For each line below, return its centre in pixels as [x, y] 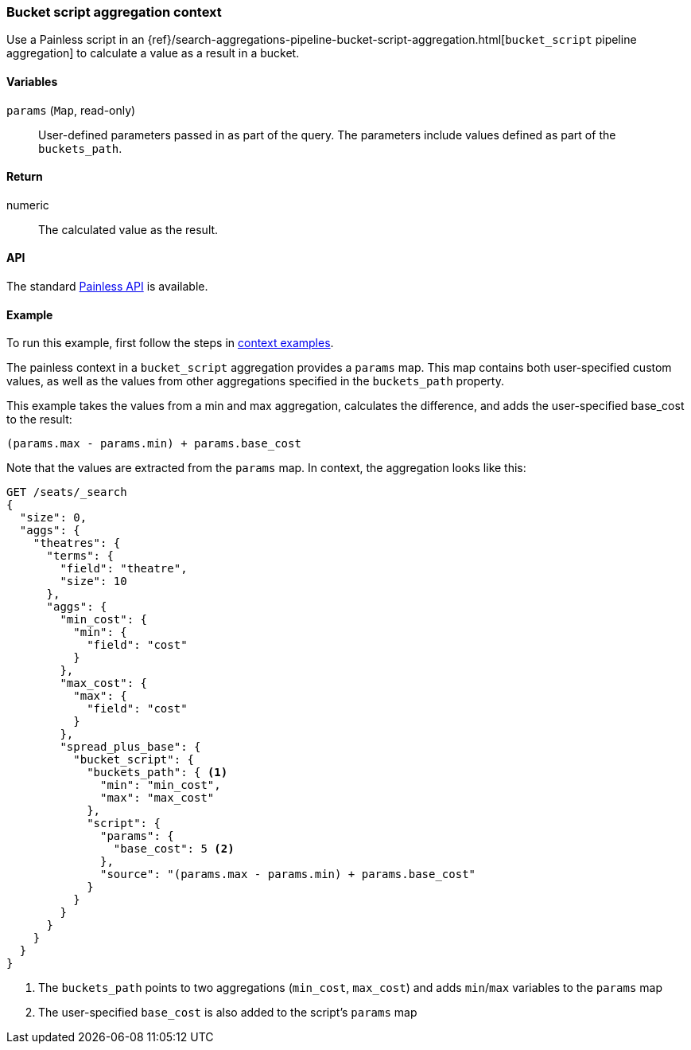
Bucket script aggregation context [114, 12]
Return [25, 177]
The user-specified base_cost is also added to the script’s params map [228, 1013]
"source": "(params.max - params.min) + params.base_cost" [288, 874]
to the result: [39, 420]
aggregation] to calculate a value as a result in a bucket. [153, 53]
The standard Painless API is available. [107, 287]
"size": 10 [93, 582]
